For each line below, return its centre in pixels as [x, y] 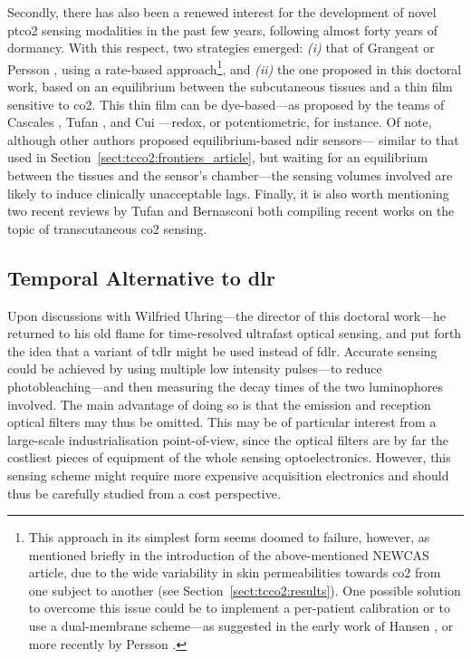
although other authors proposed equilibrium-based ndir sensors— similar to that [233, 139]
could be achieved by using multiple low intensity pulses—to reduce [195, 368]
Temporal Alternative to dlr [141, 277]
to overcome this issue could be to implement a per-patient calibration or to [239, 608]
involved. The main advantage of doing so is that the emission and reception [219, 404]
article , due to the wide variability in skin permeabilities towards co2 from [235, 572]
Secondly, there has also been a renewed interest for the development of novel [222, 12]
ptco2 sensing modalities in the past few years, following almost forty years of [223, 29]
